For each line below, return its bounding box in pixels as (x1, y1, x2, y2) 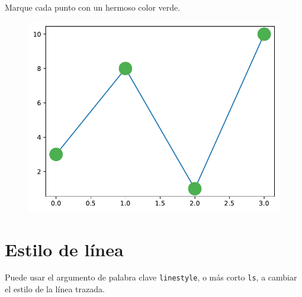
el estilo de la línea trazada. (5, 283, 105, 295)
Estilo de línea (5, 237, 124, 261)
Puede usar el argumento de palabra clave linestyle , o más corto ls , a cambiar (5, 271, 297, 283)
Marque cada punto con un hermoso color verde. (5, 1, 181, 13)
